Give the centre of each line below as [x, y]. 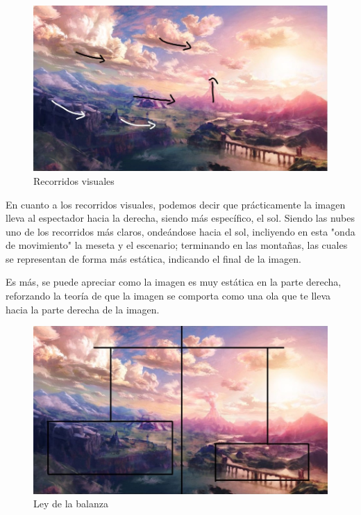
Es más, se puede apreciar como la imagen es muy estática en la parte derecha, [174, 282]
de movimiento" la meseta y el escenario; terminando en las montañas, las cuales [177, 245]
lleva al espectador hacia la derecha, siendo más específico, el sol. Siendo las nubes [180, 218]
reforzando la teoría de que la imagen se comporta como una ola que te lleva [168, 296]
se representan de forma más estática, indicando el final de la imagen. [153, 258]
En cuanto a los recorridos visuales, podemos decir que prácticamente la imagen [176, 204]
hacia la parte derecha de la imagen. [83, 309]
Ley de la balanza [71, 504]
